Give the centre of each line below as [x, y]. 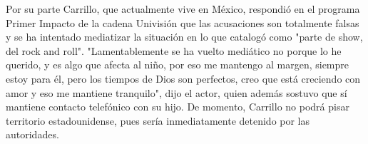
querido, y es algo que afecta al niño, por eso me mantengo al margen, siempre [178, 65]
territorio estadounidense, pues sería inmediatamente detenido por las [158, 120]
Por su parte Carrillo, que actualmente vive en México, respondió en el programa [183, 9]
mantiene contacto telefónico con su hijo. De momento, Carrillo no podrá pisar [178, 107]
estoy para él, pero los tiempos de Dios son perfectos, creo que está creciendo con [183, 78]
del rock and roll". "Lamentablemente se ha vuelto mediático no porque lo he [174, 50]
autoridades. [32, 134]
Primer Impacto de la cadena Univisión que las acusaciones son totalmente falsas [183, 22]
